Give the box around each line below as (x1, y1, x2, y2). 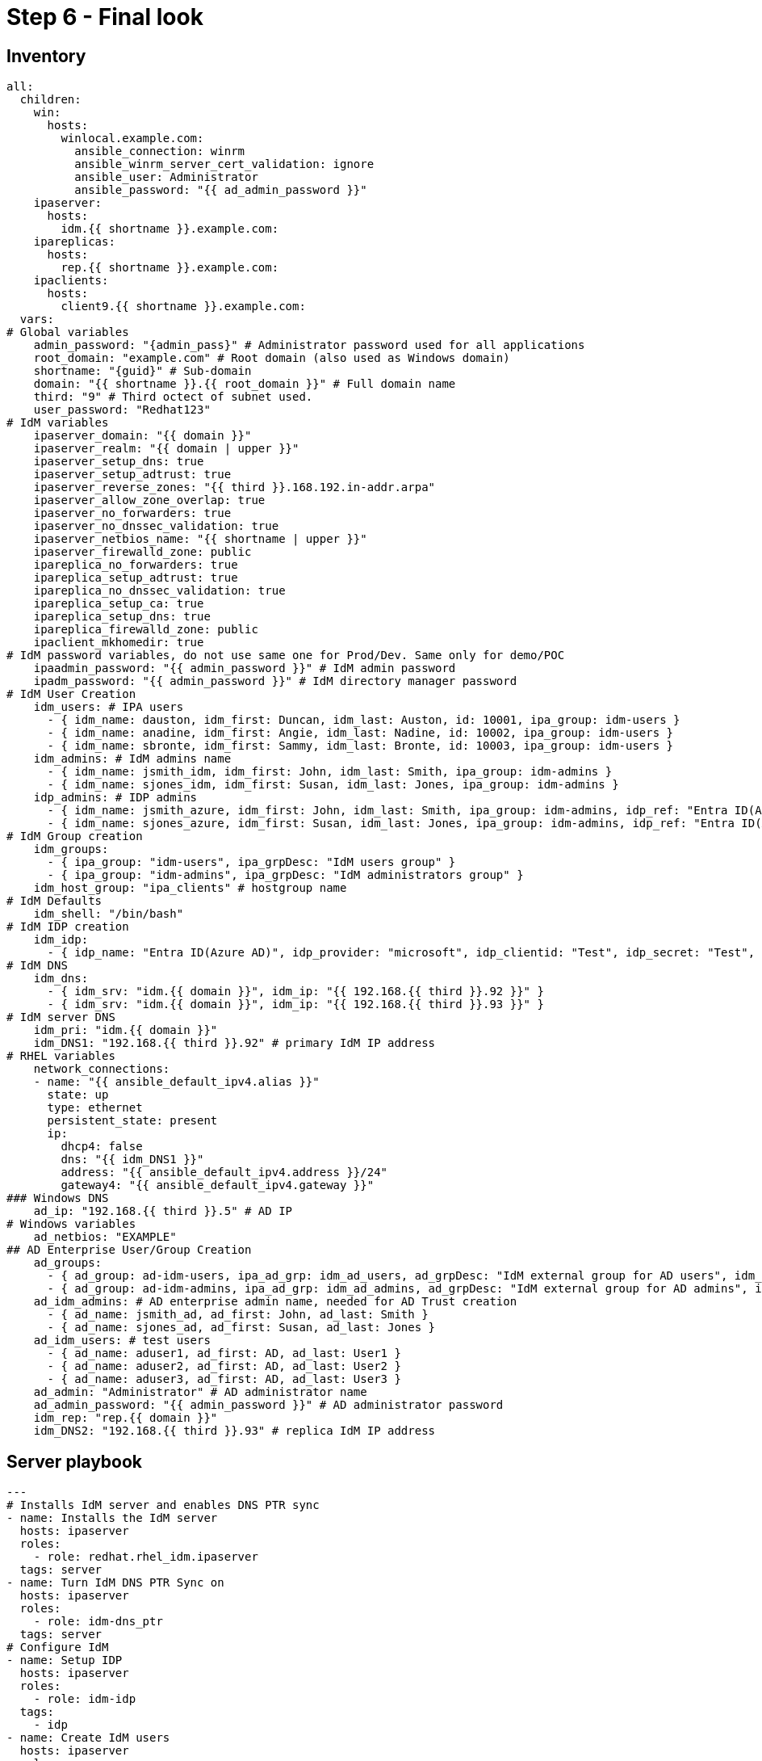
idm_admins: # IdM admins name (33, 752, 232, 766)
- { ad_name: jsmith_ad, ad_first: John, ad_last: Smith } (47, 1308, 429, 1322)
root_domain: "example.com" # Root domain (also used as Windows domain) (33, 351, 510, 365)
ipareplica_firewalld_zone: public (33, 623, 258, 637)
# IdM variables (6, 416, 109, 430)
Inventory (6, 45, 86, 66)
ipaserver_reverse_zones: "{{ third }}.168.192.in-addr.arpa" (33, 481, 436, 494)
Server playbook (6, 1451, 143, 1472)
